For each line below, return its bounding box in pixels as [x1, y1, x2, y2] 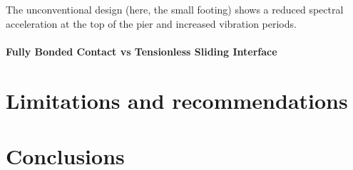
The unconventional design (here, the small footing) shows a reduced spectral [6, 2, 344, 16]
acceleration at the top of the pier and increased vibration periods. [6, 16, 297, 31]
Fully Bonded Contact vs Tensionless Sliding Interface [6, 43, 277, 58]
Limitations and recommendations [6, 85, 348, 115]
